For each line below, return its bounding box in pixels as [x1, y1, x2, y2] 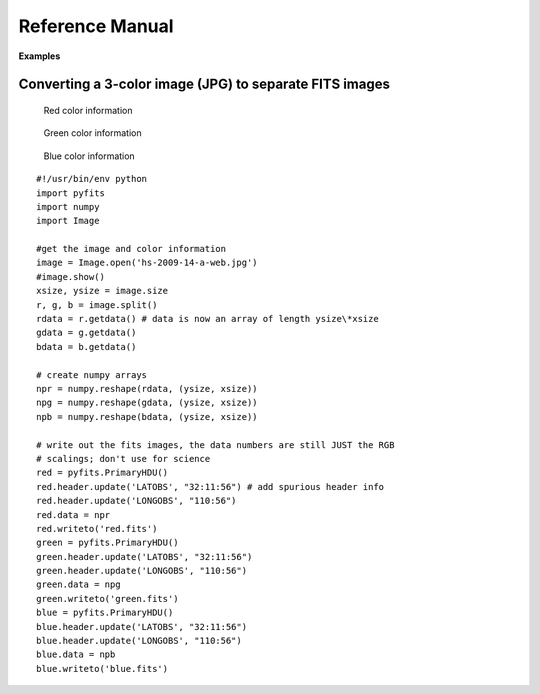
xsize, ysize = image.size [36, 285, 169, 297]
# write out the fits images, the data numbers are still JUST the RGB [36, 439, 395, 450]
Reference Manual [18, 15, 174, 37]
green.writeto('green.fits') [36, 593, 179, 604]
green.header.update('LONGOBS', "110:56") [36, 565, 248, 577]
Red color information [43, 104, 133, 116]
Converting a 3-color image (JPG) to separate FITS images [18, 76, 390, 93]
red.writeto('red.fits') [36, 523, 158, 534]
